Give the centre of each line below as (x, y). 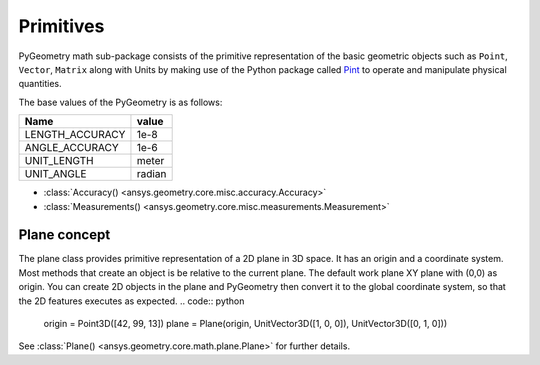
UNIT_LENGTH (59, 161)
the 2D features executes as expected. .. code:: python (131, 301)
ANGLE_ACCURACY (71, 148)
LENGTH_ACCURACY (75, 135)
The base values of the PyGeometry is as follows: (120, 102)
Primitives (61, 26)
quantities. (40, 84)
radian (151, 174)
